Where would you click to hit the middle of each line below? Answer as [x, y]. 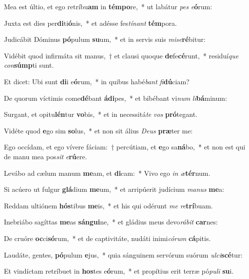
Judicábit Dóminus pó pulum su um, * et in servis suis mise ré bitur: [105, 39]
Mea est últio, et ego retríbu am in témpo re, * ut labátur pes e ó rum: [108, 6]
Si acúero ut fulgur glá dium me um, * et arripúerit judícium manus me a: [114, 189]
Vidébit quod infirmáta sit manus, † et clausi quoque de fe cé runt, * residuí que [121, 55]
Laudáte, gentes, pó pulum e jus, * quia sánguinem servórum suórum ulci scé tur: [123, 254]
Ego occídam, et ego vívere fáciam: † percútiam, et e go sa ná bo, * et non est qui [125, 147]
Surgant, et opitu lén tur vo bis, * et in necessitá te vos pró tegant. [101, 114]
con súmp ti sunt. [29, 65]
